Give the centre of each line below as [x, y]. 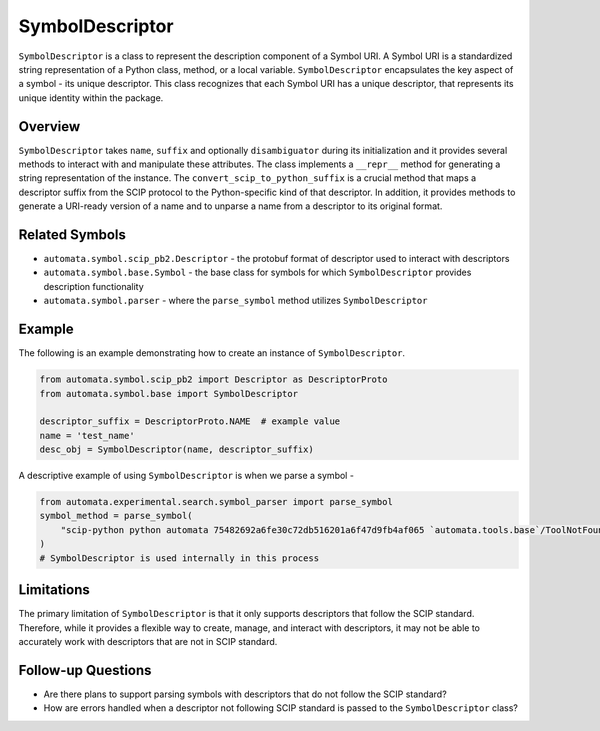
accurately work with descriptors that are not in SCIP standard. [148, 641]
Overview [49, 126]
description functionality [93, 286]
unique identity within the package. [91, 97]
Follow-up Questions [85, 670]
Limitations [54, 590]
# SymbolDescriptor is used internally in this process [179, 558]
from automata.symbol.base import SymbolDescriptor [169, 393]
